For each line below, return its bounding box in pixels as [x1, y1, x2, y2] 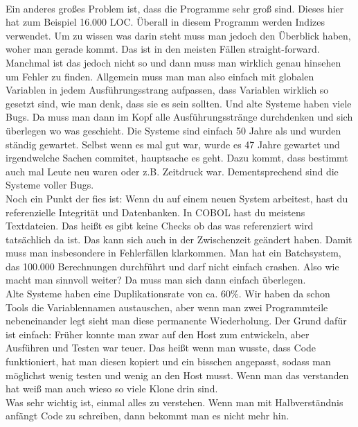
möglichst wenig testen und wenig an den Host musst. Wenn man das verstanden [6, 367, 349, 382]
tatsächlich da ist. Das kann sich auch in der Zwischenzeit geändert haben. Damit [6, 232, 352, 246]
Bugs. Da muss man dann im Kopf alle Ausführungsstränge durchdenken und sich [6, 110, 353, 124]
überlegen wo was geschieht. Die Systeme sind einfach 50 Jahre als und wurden [6, 123, 341, 137]
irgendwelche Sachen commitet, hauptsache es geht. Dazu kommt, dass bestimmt [6, 150, 348, 165]
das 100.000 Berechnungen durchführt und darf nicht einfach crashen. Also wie [6, 259, 339, 273]
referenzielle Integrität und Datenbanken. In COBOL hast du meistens [6, 204, 305, 219]
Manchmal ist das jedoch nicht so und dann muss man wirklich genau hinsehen [6, 55, 341, 69]
